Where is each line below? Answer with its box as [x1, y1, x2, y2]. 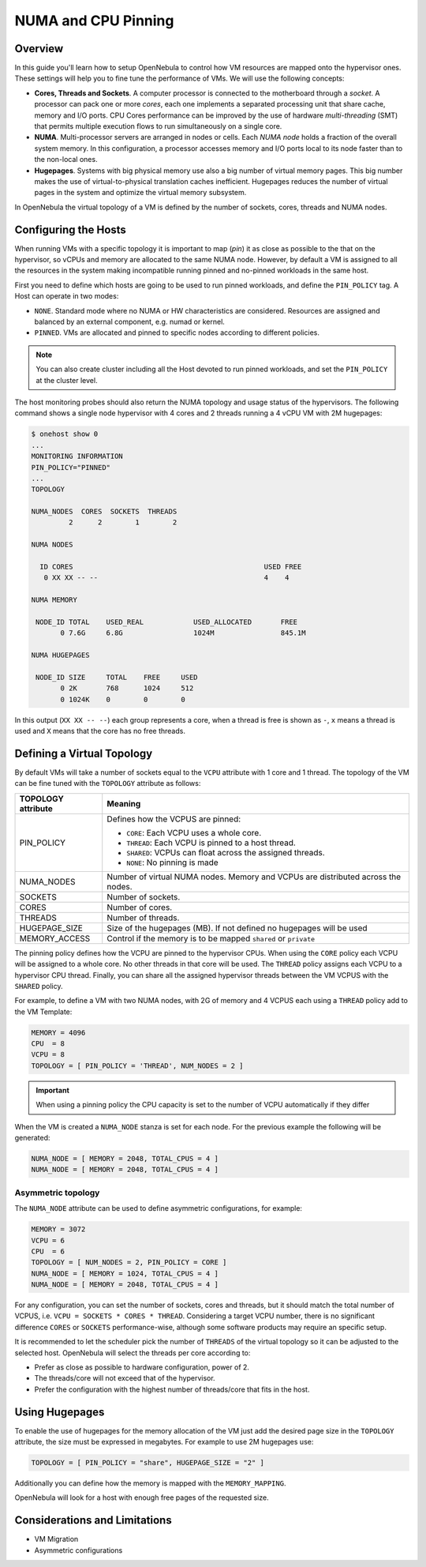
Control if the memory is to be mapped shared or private [106, 933, 316, 944]
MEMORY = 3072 [31, 1225, 86, 1234]
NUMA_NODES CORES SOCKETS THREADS [31, 507, 177, 517]
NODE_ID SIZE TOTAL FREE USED [35, 672, 198, 682]
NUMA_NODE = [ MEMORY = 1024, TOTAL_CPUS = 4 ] [31, 1268, 219, 1278]
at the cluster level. [35, 375, 98, 385]
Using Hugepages [14, 1405, 105, 1419]
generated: [14, 1133, 50, 1143]
